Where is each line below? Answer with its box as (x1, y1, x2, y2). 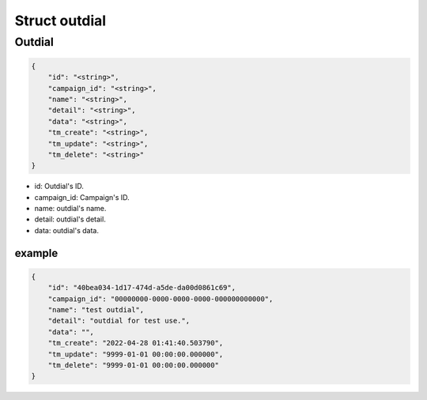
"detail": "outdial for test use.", (47, 316, 190, 326)
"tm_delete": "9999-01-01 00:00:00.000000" (47, 360, 219, 369)
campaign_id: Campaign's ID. (34, 192, 130, 202)
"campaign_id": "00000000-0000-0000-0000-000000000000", (47, 294, 274, 304)
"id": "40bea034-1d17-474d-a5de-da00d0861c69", (47, 283, 236, 292)
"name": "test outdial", (47, 305, 145, 315)
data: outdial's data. (34, 225, 99, 235)
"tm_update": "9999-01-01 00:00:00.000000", (47, 349, 224, 359)
